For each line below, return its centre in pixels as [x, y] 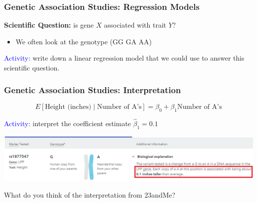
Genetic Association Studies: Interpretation [92, 89]
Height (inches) [68, 107]
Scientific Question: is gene [49, 25]
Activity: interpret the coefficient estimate [67, 123]
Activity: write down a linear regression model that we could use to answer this [124, 58]
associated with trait [135, 25]
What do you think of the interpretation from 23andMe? [90, 194]
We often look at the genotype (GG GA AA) [84, 41]
